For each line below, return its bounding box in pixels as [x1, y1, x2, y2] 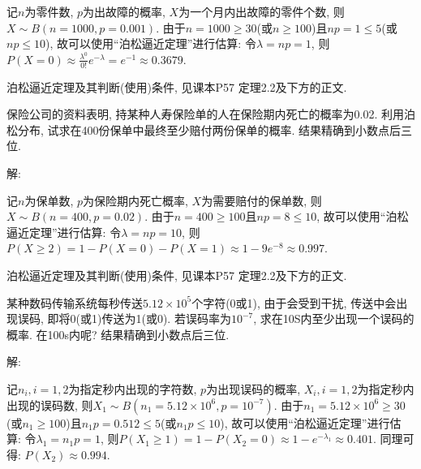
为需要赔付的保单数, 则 [201, 191, 322, 209]
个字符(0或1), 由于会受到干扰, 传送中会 [191, 294, 397, 311]
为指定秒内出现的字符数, [68, 381, 197, 397]
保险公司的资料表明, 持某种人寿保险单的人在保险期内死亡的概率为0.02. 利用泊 [6, 105, 415, 123]
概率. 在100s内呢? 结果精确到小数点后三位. [6, 325, 230, 342]
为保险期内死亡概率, [83, 191, 188, 209]
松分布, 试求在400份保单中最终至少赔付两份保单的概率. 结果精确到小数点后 [6, 121, 402, 138]
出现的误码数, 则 [6, 396, 93, 413]
